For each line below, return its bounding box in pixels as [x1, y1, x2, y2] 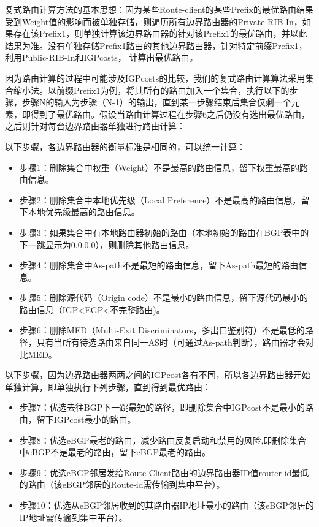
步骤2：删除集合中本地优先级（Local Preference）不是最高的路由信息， [19, 193, 301, 206]
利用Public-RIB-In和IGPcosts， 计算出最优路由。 [5, 51, 198, 64]
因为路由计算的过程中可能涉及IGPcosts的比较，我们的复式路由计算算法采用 [5, 71, 306, 84]
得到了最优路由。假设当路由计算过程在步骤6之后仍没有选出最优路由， [30, 107, 310, 120]
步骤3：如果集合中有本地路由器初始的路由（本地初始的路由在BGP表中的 [19, 226, 309, 238]
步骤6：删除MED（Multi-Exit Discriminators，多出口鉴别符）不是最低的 [19, 324, 305, 336]
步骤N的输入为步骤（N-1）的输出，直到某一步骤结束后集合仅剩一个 [21, 96, 291, 108]
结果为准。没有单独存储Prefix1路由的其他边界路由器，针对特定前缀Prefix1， [5, 39, 307, 51]
